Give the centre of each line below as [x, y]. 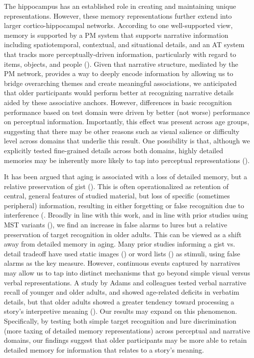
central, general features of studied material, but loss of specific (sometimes [117, 196]
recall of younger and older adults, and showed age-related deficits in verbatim [122, 292]
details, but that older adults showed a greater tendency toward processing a [119, 301]
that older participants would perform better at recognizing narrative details [119, 93]
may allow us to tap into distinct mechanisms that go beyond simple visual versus [127, 273]
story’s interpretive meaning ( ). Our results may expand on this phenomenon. [121, 311]
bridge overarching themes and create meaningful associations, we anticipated [120, 83]
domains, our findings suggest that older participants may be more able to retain [126, 340]
